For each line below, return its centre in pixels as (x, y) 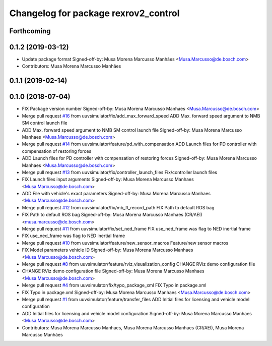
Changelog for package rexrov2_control (94, 13)
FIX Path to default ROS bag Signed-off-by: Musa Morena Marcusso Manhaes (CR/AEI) (112, 215)
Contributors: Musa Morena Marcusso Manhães (72, 66)
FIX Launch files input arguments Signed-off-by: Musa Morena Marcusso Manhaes (108, 180)
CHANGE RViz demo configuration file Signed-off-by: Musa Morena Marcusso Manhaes (113, 271)
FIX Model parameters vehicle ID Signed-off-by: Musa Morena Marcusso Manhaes (108, 250)
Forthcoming (30, 31)
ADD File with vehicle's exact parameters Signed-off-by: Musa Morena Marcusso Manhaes (116, 194)
